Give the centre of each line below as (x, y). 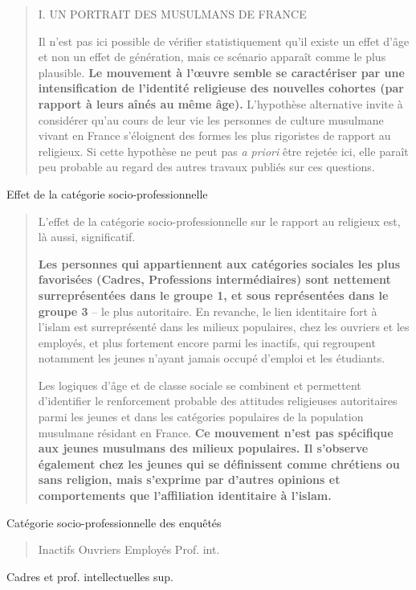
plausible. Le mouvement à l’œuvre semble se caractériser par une (221, 72)
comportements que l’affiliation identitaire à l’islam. (185, 496)
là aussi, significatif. (87, 237)
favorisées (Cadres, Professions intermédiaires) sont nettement (214, 279)
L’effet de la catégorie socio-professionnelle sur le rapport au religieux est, (219, 221)
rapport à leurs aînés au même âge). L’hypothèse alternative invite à (220, 103)
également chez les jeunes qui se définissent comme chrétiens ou (219, 463)
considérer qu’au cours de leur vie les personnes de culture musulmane (211, 119)
